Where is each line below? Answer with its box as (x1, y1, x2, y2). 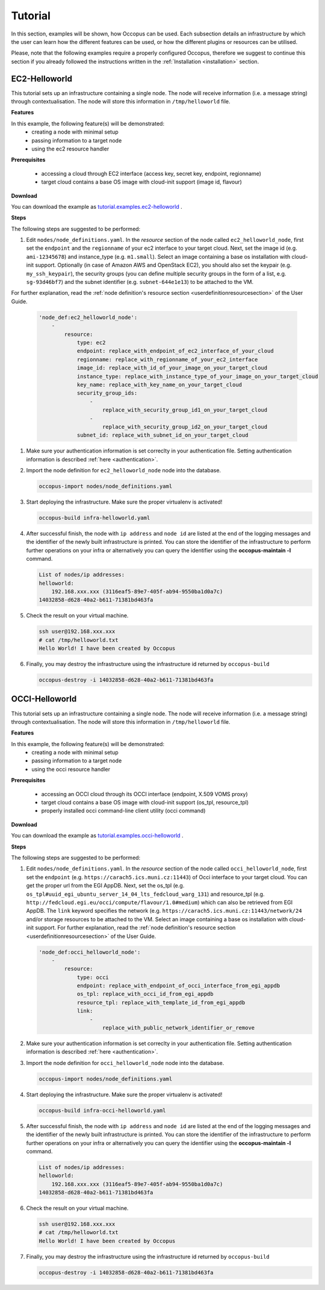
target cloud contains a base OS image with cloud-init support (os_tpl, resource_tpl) (41, 799, 249, 806)
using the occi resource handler (31, 765, 111, 773)
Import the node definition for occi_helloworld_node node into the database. (26, 1059, 224, 1066)
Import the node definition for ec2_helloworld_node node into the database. (26, 467, 221, 474)
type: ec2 (76, 339, 106, 346)
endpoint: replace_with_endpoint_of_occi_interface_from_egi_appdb (76, 983, 280, 989)
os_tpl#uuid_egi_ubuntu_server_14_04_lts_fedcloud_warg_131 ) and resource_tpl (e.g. (26, 890, 265, 898)
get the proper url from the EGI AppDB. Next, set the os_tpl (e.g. (26, 882, 185, 889)
